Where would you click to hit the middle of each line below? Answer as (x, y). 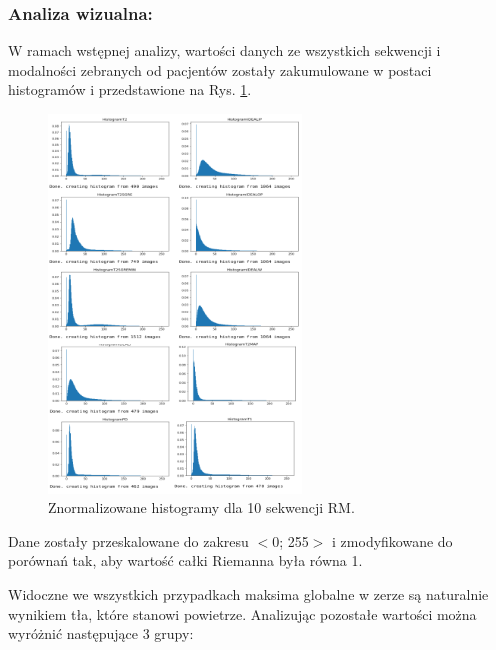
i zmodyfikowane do (392, 540)
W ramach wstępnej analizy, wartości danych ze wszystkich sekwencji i (224, 50)
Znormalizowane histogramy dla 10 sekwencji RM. (201, 507)
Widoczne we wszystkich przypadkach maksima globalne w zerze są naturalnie (248, 594)
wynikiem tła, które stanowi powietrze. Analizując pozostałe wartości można (242, 613)
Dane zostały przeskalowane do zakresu (128, 540)
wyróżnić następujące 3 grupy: (101, 633)
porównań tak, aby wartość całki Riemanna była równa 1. (185, 560)
